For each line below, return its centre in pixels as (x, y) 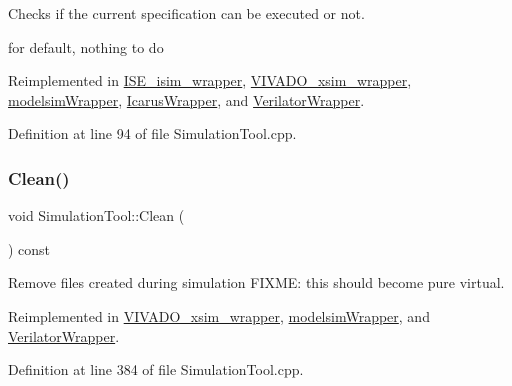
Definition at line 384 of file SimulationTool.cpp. (156, 369)
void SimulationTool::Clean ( (96, 215)
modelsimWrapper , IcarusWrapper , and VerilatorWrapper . (186, 99)
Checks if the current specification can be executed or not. (186, 13)
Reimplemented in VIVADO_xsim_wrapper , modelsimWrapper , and (219, 315)
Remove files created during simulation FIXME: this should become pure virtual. (256, 282)
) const (29, 248)
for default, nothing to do (86, 46)
